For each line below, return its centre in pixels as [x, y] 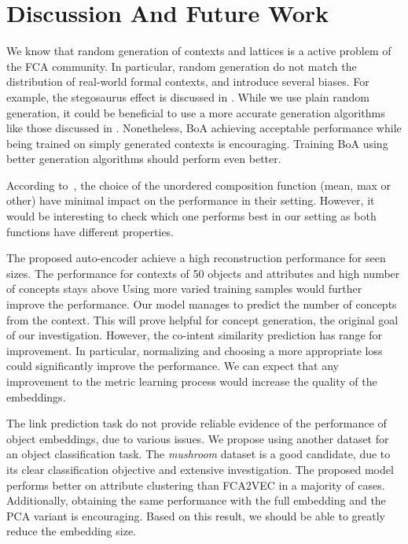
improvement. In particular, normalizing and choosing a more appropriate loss [195, 350]
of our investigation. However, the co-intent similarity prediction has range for [195, 335]
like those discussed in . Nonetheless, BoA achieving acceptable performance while [204, 128]
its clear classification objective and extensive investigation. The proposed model [200, 469]
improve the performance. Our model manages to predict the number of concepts [202, 304]
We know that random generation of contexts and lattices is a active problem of [199, 51]
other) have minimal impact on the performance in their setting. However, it [191, 200]
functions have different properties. [90, 231]
